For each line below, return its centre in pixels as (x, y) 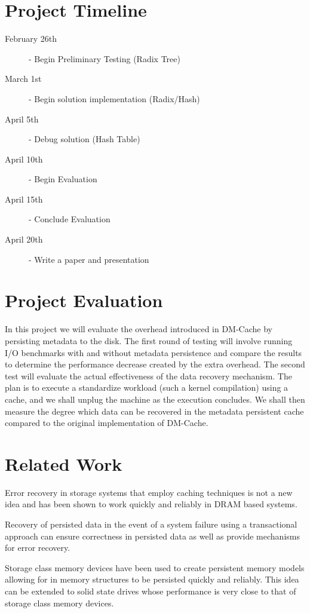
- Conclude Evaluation (70, 219)
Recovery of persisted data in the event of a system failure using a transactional (151, 524)
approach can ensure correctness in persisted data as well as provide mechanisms (152, 536)
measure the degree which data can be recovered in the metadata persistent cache (154, 411)
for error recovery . (38, 548)
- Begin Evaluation (63, 179)
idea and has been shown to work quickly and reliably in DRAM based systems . (151, 504)
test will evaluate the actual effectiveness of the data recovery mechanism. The (148, 376)
